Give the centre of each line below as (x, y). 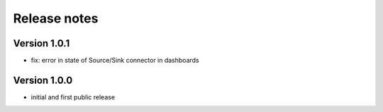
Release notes (56, 18)
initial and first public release (73, 97)
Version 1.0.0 (43, 80)
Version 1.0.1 (41, 43)
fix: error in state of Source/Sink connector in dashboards (115, 61)
